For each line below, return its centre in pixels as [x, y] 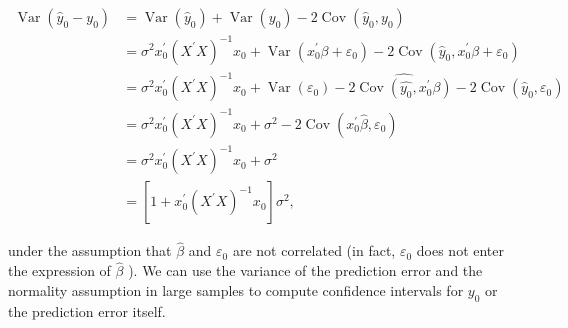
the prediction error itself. [87, 310]
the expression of [59, 270]
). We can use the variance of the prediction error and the [305, 270]
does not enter [460, 250]
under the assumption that [90, 250]
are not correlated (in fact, [314, 250]
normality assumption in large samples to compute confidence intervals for [236, 289]
